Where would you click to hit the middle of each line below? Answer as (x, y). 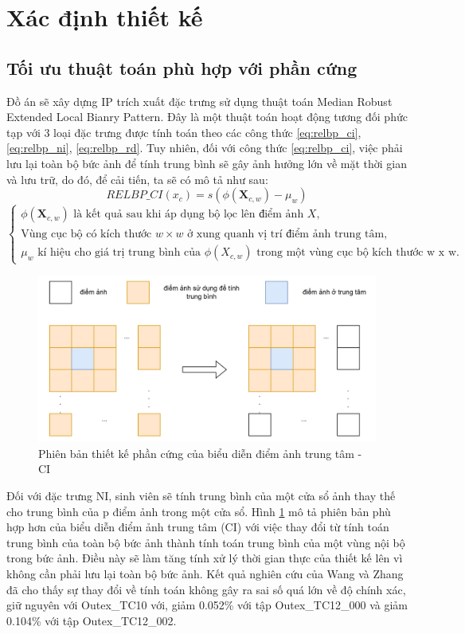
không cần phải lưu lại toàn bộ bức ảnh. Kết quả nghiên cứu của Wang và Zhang (205, 573)
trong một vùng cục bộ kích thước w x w (357, 253)
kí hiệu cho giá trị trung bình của (119, 253)
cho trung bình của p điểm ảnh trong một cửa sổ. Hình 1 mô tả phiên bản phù (199, 511)
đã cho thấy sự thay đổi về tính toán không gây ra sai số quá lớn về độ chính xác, (206, 589)
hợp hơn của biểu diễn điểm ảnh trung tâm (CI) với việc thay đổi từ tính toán (198, 527)
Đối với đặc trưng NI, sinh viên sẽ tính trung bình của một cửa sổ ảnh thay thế (201, 496)
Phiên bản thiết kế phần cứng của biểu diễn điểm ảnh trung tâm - (200, 453)
